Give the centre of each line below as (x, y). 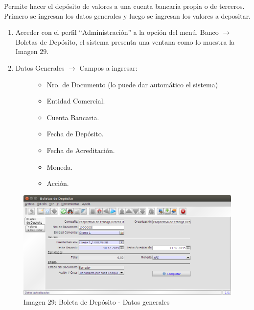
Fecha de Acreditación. (81, 150)
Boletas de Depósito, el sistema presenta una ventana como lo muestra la (125, 41)
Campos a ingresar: (108, 67)
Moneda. (60, 167)
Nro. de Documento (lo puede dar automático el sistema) (132, 84)
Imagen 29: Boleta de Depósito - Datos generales (97, 301)
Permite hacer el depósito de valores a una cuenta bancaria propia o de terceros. (124, 6)
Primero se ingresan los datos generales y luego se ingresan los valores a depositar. (127, 15)
